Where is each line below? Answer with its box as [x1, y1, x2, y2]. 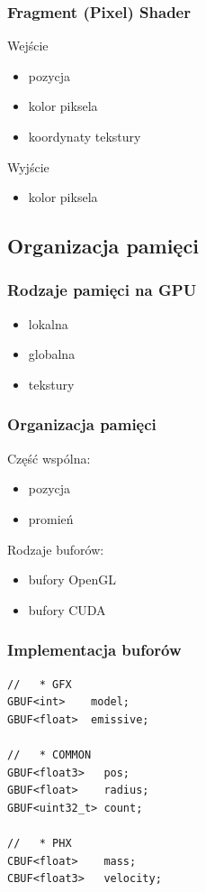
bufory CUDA [28, 600, 106, 619]
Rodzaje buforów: [7, 539, 104, 558]
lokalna [28, 314, 68, 333]
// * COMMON [7, 748, 92, 761]
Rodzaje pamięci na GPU [7, 279, 197, 301]
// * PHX [7, 836, 72, 850]
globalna [28, 345, 76, 363]
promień [28, 509, 74, 528]
